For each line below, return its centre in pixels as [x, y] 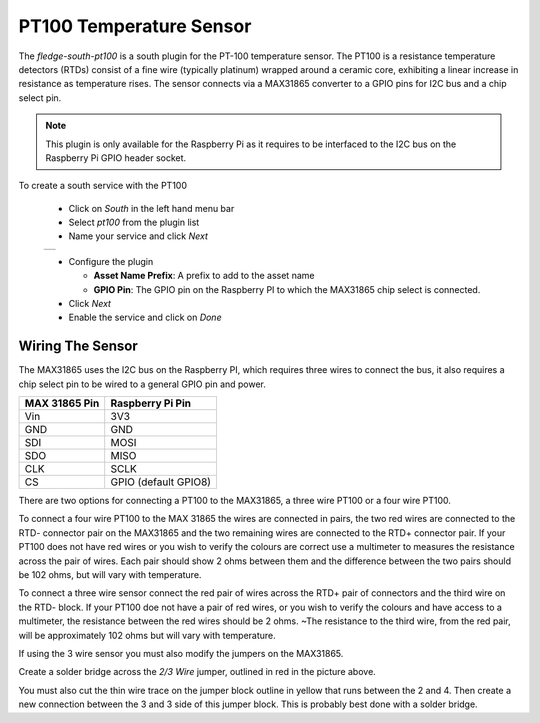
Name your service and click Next [138, 236]
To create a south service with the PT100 [103, 186]
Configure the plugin [111, 261]
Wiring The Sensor [78, 346]
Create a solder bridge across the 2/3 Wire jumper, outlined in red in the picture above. [197, 672]
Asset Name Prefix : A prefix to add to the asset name [204, 276]
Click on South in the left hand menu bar [151, 208]
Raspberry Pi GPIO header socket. [116, 157]
